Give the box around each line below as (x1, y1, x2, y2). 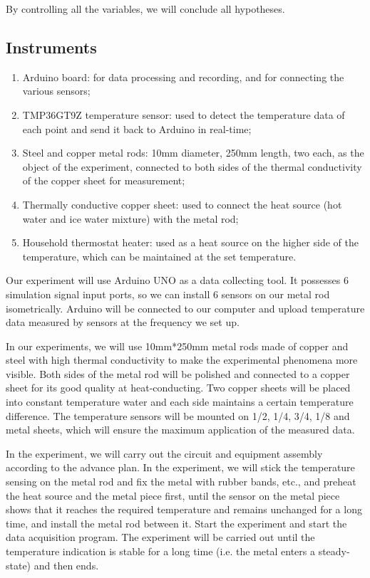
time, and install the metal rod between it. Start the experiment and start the (6, 515, 347, 530)
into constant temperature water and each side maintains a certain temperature (6, 394, 354, 409)
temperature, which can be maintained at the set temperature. (22, 248, 297, 263)
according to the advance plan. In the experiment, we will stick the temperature (6, 460, 355, 475)
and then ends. (34, 557, 99, 572)
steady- (318, 544, 350, 559)
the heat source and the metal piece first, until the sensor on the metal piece (6, 488, 340, 503)
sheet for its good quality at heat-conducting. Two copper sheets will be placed (6, 380, 351, 395)
